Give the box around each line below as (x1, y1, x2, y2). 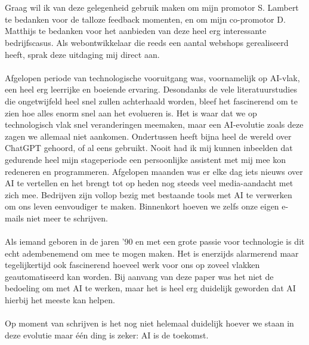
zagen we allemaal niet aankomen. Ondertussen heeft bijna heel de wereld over (5, 130, 292, 142)
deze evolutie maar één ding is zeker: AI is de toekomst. (5, 328, 209, 341)
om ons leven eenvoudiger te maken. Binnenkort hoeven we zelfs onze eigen (5, 200, 279, 212)
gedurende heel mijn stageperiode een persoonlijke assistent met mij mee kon (5, 153, 286, 165)
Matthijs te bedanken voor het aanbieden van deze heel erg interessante (5, 24, 267, 37)
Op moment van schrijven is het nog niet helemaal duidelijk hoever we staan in (5, 317, 294, 329)
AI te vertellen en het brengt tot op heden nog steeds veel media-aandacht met (5, 177, 293, 189)
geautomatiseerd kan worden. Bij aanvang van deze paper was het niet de (5, 270, 274, 282)
